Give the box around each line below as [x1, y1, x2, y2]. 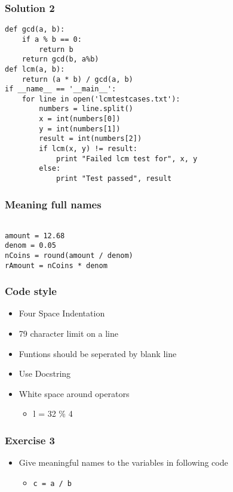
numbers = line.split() [39, 104, 133, 113]
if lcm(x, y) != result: [39, 144, 137, 153]
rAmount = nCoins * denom [5, 261, 108, 270]
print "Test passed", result [56, 174, 172, 183]
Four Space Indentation [19, 307, 105, 319]
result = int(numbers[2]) [39, 134, 142, 143]
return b [39, 45, 73, 54]
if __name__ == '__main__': [5, 85, 116, 94]
